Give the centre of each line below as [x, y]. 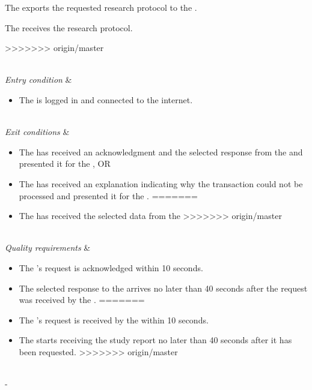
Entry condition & [38, 79]
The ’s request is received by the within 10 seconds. [114, 319]
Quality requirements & [48, 247]
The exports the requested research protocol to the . [101, 7]
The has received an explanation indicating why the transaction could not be [161, 183]
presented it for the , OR [65, 163]
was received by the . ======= [82, 300]
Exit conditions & [37, 132]
